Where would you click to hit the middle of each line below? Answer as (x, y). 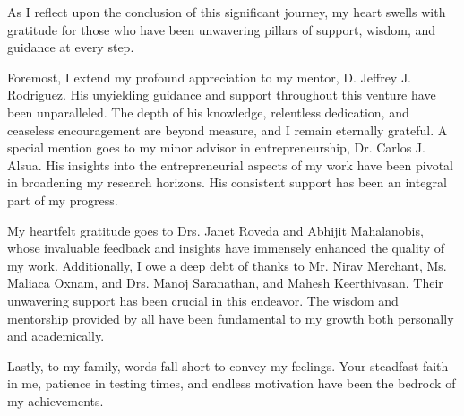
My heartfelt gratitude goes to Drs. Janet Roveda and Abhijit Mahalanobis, (215, 230)
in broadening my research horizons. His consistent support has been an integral (227, 182)
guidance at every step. (71, 47)
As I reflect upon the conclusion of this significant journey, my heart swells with (227, 12)
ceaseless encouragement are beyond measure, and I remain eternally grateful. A (228, 130)
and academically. (56, 336)
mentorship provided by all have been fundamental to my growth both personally (231, 318)
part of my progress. (63, 199)
